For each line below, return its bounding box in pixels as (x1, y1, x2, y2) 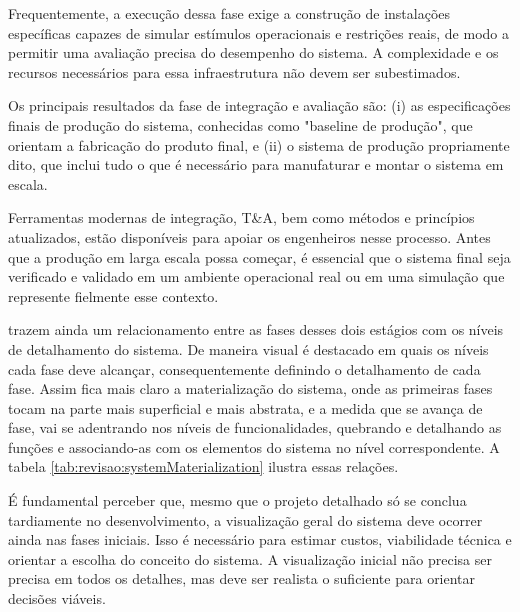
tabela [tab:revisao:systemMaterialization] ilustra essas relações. (8, 456, 399, 477)
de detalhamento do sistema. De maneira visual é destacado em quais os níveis (8, 338, 489, 359)
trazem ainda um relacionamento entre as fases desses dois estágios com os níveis (8, 319, 504, 340)
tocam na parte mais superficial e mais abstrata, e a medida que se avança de (8, 397, 483, 418)
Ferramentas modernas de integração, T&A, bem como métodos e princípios (8, 207, 475, 228)
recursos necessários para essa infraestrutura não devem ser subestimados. (8, 61, 461, 82)
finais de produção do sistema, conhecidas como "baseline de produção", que (8, 114, 473, 135)
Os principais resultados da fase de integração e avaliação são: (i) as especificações (8, 95, 511, 116)
